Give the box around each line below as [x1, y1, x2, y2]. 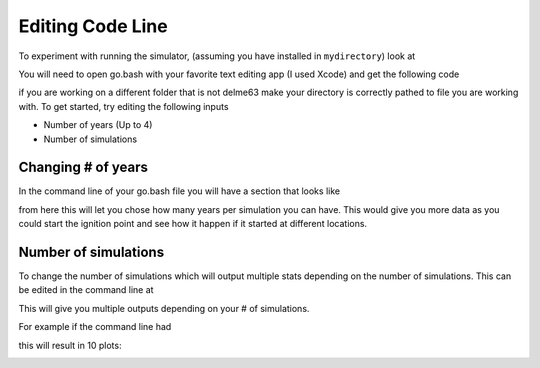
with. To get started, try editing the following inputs [18, 100, 229, 112]
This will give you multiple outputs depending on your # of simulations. [18, 302, 310, 314]
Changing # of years [18, 159, 149, 176]
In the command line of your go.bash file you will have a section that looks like [18, 185, 340, 197]
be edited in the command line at [18, 284, 154, 296]
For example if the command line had [18, 321, 172, 333]
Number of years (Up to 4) [43, 119, 153, 131]
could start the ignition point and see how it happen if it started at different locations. [18, 218, 368, 230]
